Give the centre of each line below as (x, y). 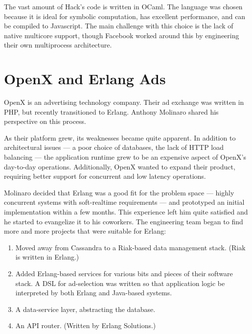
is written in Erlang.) (47, 257)
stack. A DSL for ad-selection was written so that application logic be (120, 283)
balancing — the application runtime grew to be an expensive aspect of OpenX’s (125, 157)
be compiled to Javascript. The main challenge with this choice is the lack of (119, 26)
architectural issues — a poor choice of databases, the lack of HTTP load (114, 147)
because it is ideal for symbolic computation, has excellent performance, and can (125, 16)
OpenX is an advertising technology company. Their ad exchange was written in (124, 102)
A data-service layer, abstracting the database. (85, 309)
